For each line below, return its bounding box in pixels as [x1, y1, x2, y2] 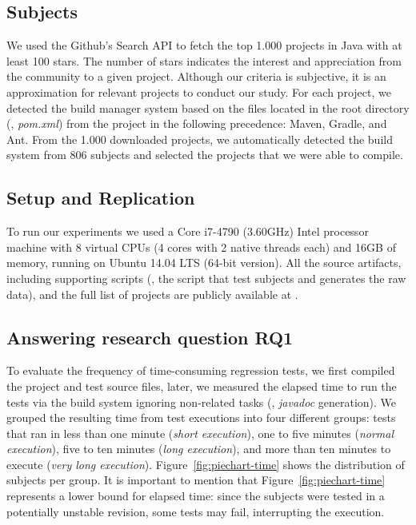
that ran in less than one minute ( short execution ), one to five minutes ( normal [6, 424, 394, 441]
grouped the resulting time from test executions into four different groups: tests [6, 409, 396, 426]
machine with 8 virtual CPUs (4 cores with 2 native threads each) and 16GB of [6, 238, 396, 255]
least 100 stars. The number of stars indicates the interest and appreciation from [6, 52, 402, 69]
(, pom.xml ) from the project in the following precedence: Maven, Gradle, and [6, 115, 387, 132]
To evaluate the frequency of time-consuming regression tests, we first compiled [6, 362, 395, 379]
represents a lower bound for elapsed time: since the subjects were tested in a [6, 487, 385, 504]
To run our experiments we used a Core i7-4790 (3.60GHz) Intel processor [6, 223, 369, 240]
